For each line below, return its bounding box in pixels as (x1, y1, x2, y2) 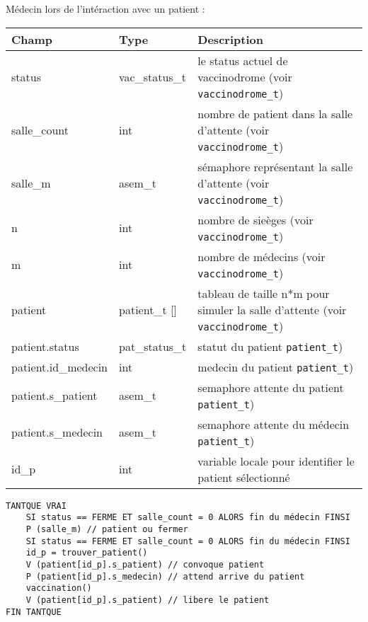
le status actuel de (197, 52, 288, 69)
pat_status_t (119, 338, 187, 355)
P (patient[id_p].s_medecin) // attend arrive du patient (25, 571, 305, 582)
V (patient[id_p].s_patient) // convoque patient (25, 559, 265, 570)
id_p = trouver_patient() (25, 548, 148, 558)
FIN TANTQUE (6, 606, 62, 617)
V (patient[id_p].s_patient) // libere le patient (25, 594, 270, 605)
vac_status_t (119, 68, 186, 85)
